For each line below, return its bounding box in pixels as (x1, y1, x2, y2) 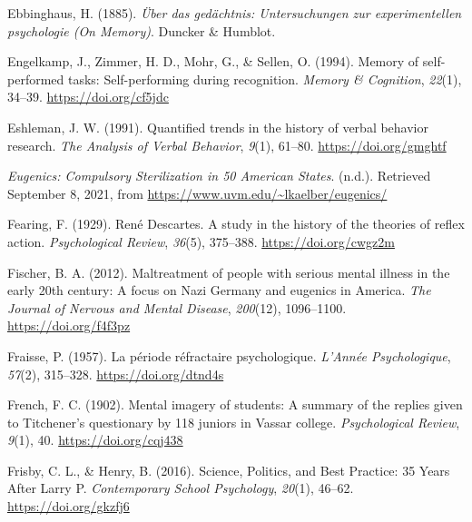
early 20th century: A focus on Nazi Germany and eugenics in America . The (7, 281, 431, 300)
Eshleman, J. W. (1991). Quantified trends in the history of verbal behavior (7, 117, 429, 136)
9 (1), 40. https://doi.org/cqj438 (7, 430, 183, 449)
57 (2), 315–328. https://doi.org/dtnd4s (7, 364, 224, 383)
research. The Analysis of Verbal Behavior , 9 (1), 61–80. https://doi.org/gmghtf (7, 135, 447, 154)
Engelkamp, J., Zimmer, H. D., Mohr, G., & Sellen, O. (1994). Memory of (7, 52, 419, 71)
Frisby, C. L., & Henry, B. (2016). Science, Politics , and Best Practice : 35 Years (7, 460, 450, 479)
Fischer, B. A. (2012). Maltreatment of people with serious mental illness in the (7, 262, 450, 281)
